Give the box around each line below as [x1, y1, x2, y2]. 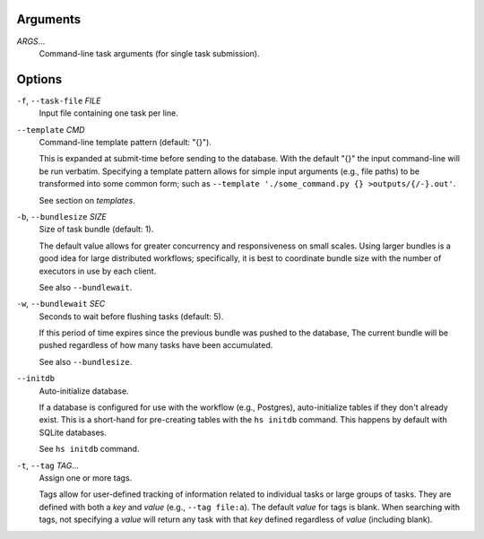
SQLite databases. [39, 427, 108, 438]
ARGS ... [16, 36, 46, 47]
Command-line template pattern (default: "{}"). [39, 136, 212, 147]
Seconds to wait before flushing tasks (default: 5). [39, 310, 224, 322]
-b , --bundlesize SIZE [16, 211, 107, 222]
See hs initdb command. [39, 444, 140, 455]
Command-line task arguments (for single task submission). [39, 48, 260, 58]
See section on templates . [39, 195, 136, 205]
